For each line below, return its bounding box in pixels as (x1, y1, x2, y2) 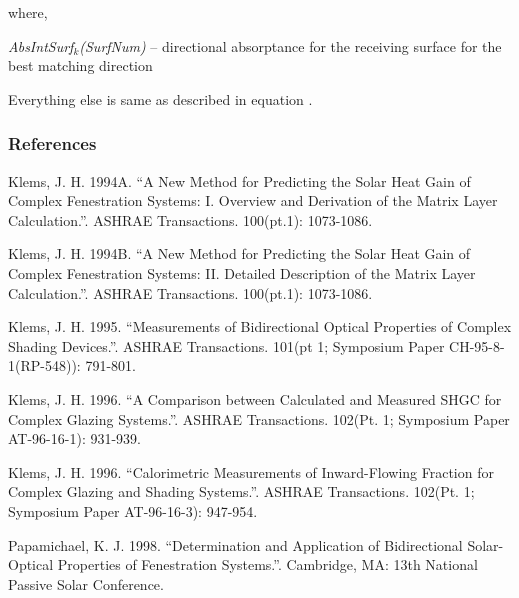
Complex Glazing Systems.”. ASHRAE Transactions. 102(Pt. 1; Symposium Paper (8, 408, 510, 429)
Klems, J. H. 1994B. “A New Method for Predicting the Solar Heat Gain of (8, 243, 471, 264)
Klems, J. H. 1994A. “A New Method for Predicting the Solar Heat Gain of (8, 170, 471, 191)
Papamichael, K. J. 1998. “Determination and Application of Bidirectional (8, 534, 463, 555)
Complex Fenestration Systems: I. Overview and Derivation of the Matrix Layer (8, 190, 498, 211)
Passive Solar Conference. (8, 573, 164, 594)
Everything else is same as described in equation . (8, 88, 313, 109)
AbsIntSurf (8, 35, 74, 56)
